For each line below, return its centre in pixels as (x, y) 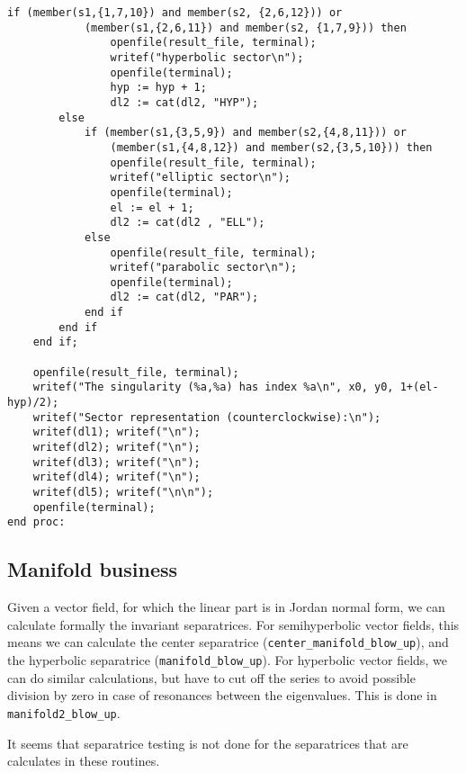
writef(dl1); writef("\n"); (116, 432)
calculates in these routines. (84, 761)
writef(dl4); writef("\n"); (116, 477)
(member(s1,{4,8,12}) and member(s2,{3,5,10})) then (271, 147)
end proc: (36, 522)
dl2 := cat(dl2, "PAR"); (184, 297)
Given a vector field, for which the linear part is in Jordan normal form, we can (226, 607)
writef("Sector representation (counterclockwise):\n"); (207, 417)
